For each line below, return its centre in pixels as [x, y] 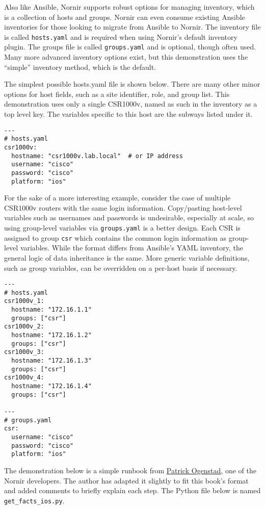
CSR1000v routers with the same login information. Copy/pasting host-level [123, 207]
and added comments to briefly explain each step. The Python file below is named [132, 490]
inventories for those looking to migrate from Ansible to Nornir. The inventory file [132, 27]
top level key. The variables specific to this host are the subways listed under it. [128, 114]
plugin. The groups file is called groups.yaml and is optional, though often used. [130, 47]
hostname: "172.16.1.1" [51, 310]
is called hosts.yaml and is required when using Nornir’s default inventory [121, 36]
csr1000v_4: [24, 378]
